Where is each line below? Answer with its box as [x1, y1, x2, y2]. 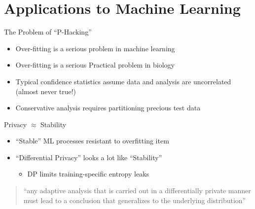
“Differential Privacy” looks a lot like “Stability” [15, 152, 162, 162]
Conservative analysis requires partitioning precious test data [15, 103, 201, 113]
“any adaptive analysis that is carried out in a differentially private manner [23, 185, 251, 196]
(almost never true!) [15, 86, 76, 96]
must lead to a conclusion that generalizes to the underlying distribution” [23, 195, 246, 205]
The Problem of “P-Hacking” [4, 27, 92, 37]
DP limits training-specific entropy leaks [27, 169, 149, 179]
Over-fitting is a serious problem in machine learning [15, 43, 175, 53]
